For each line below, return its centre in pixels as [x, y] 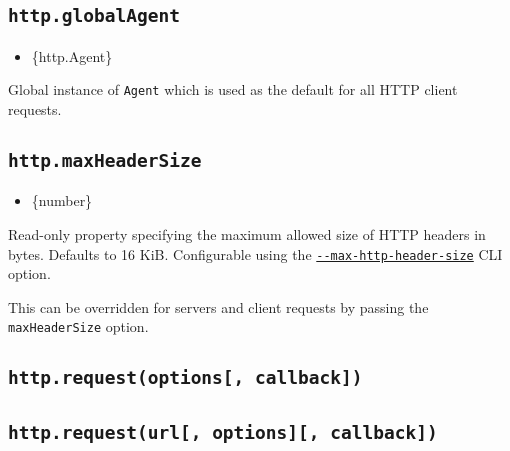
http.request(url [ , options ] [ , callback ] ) [223, 432]
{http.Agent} [72, 55]
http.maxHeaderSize [105, 161]
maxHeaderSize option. [78, 326]
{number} [62, 200]
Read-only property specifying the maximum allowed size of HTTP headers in [247, 234]
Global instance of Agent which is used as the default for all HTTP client [233, 89]
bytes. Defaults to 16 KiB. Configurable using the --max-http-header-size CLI [255, 253]
